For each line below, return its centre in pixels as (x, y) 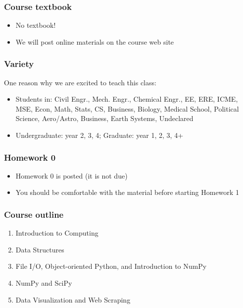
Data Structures (40, 249)
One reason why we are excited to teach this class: (80, 82)
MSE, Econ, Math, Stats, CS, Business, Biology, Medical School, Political (127, 108)
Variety (19, 64)
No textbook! (36, 25)
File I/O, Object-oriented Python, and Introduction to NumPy (111, 266)
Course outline (34, 214)
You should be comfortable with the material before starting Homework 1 (127, 192)
